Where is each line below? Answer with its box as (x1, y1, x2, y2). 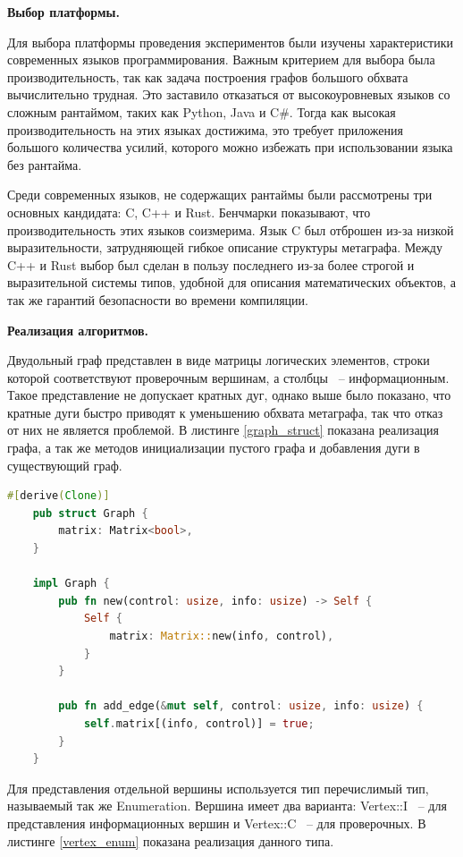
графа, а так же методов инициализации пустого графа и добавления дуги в (7, 438, 420, 457)
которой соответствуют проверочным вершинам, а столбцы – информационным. (7, 368, 450, 386)
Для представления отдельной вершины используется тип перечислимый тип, (7, 778, 429, 797)
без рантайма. (7, 155, 82, 174)
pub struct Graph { (32, 506, 148, 520)
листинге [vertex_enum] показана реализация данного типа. (7, 831, 334, 850)
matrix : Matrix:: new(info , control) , (109, 630, 334, 642)
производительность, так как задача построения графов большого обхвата (7, 67, 408, 86)
